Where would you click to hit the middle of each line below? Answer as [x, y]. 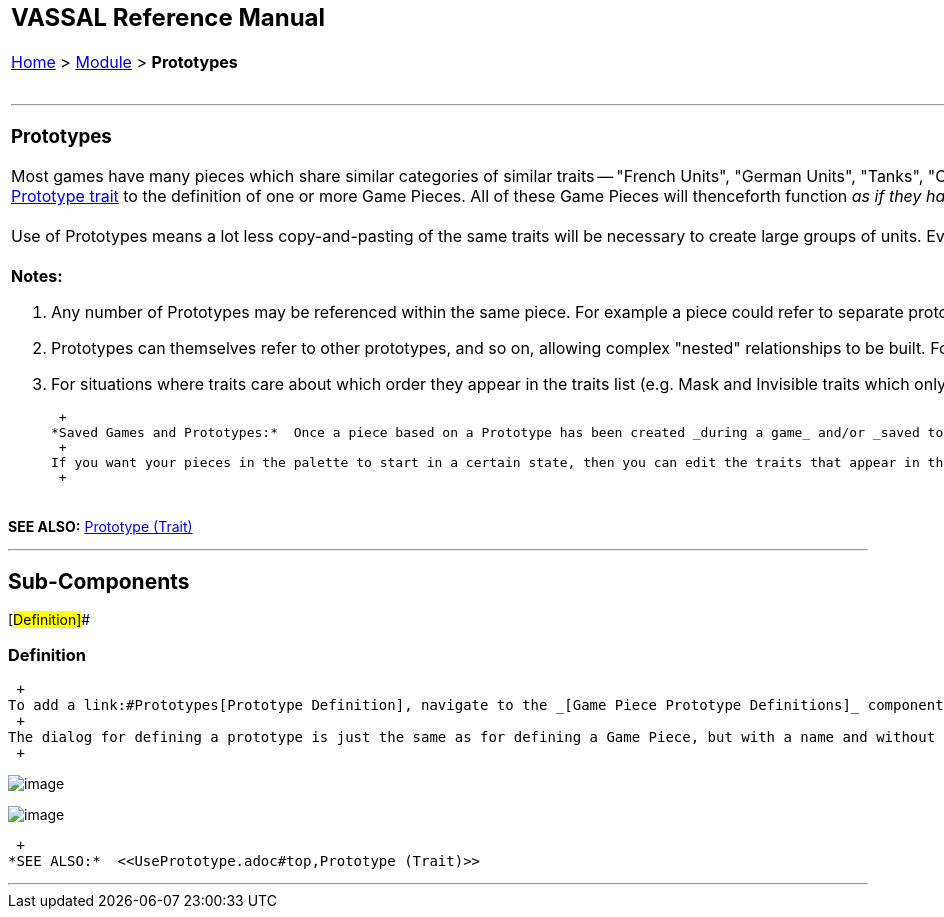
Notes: [37, 276]
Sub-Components [99, 581]
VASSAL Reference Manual [168, 17]
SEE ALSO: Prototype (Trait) [100, 527]
